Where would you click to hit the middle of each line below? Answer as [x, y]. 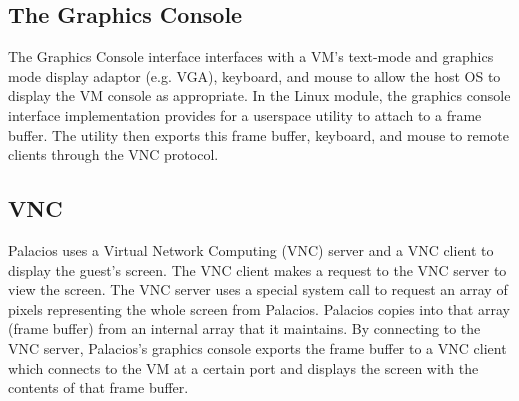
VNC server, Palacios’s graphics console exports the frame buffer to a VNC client [257, 347]
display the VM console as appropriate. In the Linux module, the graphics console [259, 95]
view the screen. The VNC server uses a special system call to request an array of [258, 289]
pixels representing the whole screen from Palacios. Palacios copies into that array [259, 308]
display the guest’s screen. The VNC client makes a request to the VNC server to [257, 269]
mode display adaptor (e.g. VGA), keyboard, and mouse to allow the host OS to [254, 75]
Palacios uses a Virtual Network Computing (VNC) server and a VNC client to [251, 249]
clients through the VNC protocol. [113, 154]
